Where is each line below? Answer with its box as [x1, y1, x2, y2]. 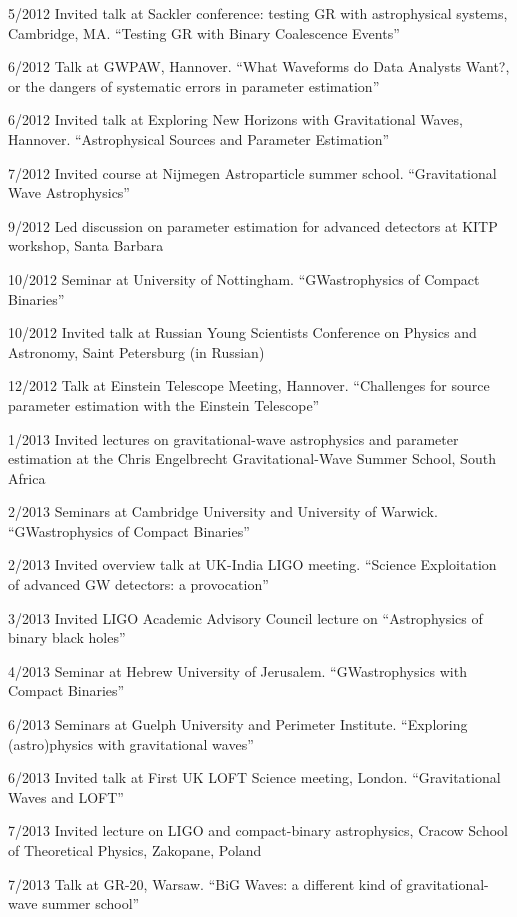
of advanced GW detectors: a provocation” [8, 574, 269, 595]
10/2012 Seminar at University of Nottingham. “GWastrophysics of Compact [8, 268, 480, 289]
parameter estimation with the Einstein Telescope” [8, 394, 320, 415]
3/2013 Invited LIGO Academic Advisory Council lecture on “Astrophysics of [8, 607, 483, 628]
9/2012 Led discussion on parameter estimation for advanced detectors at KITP [8, 215, 498, 236]
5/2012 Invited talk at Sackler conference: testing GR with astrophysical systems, [8, 3, 508, 23]
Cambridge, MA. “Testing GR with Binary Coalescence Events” [8, 22, 400, 43]
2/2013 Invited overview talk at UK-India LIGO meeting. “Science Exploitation [8, 554, 497, 575]
